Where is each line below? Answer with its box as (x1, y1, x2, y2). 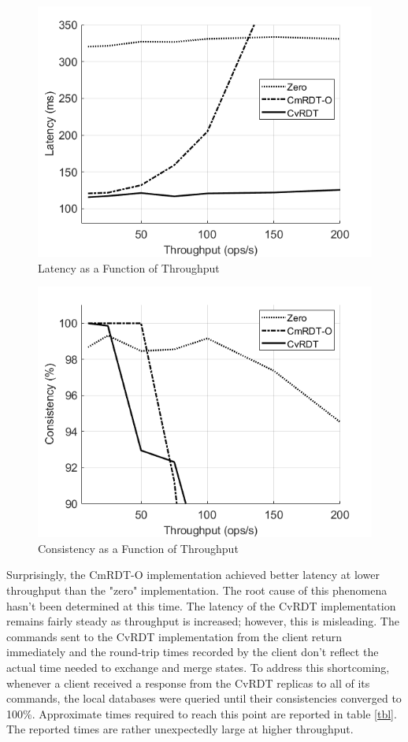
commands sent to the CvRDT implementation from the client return (6, 628, 343, 644)
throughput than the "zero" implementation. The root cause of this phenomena (6, 581, 388, 598)
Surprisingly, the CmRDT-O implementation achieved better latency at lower (6, 566, 380, 583)
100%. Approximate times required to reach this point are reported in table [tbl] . (6, 705, 397, 722)
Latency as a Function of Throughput (38, 259, 220, 276)
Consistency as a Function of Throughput (38, 540, 239, 556)
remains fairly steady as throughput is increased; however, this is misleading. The (6, 613, 399, 629)
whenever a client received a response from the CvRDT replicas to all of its (6, 674, 370, 691)
